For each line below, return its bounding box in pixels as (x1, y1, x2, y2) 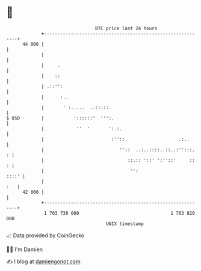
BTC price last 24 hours (95, 25, 158, 31)
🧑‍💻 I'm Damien (6, 246, 43, 253)
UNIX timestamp (105, 220, 144, 227)
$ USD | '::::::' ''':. (6, 115, 114, 121)
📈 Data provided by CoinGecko (6, 232, 85, 239)
